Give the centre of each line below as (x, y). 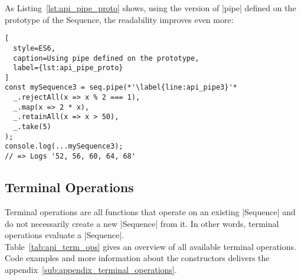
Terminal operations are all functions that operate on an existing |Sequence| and (150, 211)
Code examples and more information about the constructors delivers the (137, 258)
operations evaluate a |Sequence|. (64, 235)
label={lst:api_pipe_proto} (68, 68)
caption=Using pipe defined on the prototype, (106, 58)
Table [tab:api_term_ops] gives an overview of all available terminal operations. (150, 246)
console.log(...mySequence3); (64, 146)
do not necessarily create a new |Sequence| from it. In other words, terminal (142, 223)
